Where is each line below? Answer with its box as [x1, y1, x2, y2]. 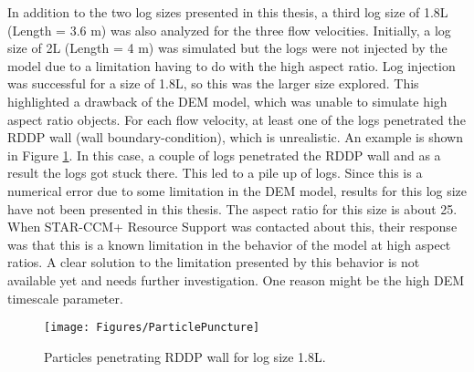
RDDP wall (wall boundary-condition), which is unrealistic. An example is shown [7, 128, 463, 147]
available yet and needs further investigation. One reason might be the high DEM [7, 270, 465, 289]
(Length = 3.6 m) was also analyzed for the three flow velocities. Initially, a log [7, 20, 451, 39]
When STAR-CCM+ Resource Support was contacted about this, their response [7, 217, 458, 236]
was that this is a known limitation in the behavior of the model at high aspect [7, 234, 451, 253]
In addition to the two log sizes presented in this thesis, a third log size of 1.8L [7, 3, 448, 21]
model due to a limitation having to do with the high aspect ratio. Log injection [7, 56, 456, 75]
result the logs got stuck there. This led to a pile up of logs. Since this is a [7, 163, 423, 182]
